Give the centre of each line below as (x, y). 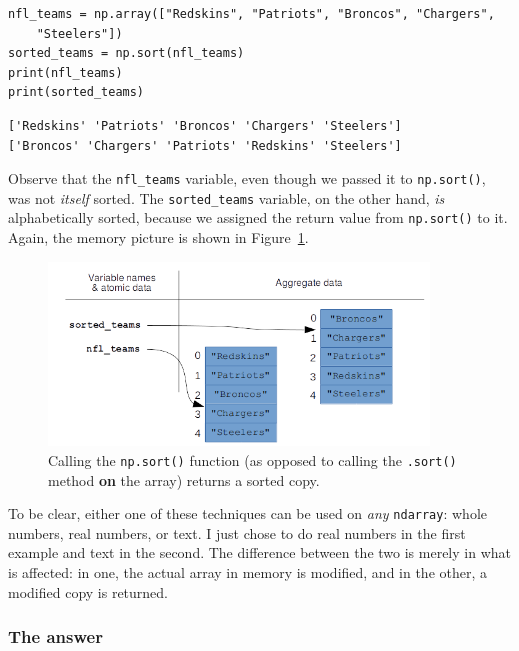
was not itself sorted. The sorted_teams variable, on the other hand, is (226, 197)
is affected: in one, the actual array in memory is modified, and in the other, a (248, 572)
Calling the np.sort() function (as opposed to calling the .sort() (252, 459)
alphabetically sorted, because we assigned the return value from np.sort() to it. (258, 217)
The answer (55, 636)
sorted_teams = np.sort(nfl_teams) (126, 53)
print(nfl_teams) (65, 72)
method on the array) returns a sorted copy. (184, 479)
